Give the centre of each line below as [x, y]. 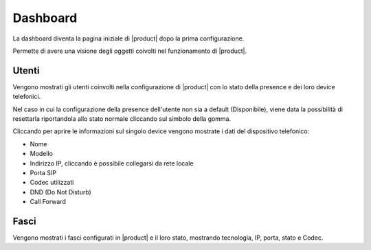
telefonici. [27, 97]
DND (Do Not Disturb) [61, 192]
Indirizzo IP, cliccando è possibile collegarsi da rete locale [112, 163]
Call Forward [48, 202]
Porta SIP [43, 172]
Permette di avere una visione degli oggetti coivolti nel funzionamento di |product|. [130, 51]
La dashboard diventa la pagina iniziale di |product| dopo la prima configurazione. [128, 38]
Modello [41, 154]
